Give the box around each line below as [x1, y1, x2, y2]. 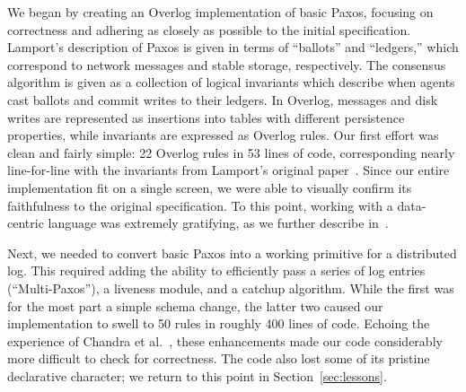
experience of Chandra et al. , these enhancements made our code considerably [7, 331, 443, 350]
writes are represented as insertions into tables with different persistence [7, 108, 405, 126]
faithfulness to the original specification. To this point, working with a [7, 196, 393, 214]
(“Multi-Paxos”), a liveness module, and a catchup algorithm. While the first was [7, 278, 454, 297]
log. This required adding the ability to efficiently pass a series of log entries [7, 261, 426, 280]
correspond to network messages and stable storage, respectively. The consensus [7, 55, 446, 74]
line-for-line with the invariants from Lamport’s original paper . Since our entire [7, 161, 450, 179]
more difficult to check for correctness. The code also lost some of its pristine [7, 349, 430, 368]
